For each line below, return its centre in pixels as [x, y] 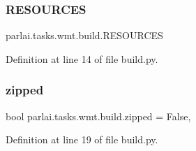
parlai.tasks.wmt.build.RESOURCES [84, 35]
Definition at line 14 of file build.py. [82, 58]
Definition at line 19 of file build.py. [82, 139]
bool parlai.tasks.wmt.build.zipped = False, [98, 116]
